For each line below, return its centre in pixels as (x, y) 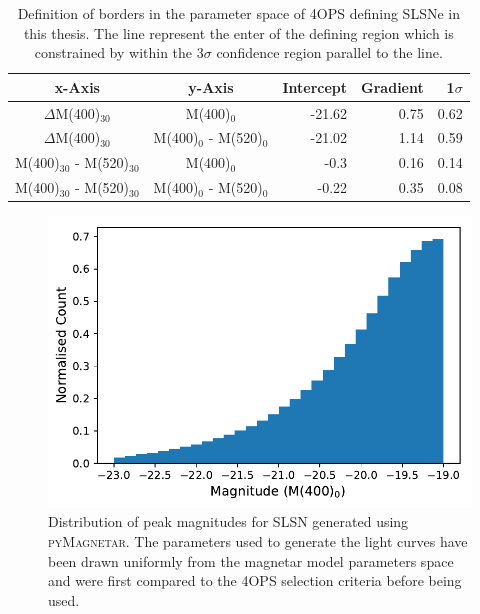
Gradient (392, 86)
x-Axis (77, 86)
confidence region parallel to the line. (329, 52)
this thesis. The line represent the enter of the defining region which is (238, 32)
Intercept (315, 86)
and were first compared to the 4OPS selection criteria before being (255, 580)
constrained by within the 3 (119, 52)
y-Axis (211, 86)
